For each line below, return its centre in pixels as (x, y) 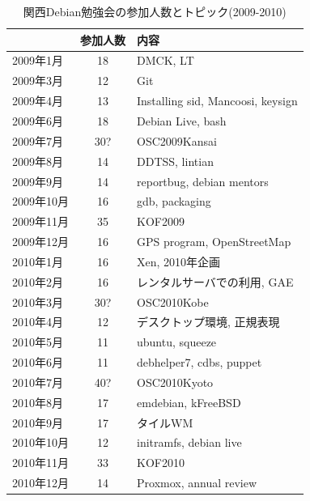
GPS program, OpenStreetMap (214, 242)
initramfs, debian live (189, 442)
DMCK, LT (166, 60)
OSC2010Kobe (173, 301)
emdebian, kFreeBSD (189, 402)
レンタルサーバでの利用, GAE (215, 281)
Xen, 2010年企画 (179, 261)
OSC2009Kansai (177, 140)
